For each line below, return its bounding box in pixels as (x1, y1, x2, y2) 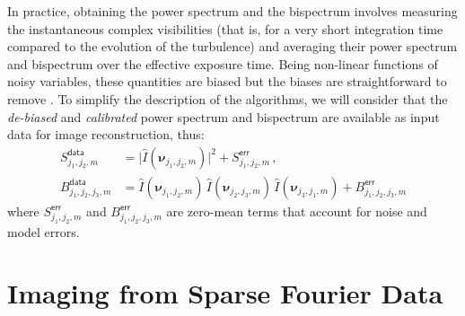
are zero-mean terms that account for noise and (166, 201, 427, 220)
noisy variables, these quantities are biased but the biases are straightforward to (7, 72, 447, 91)
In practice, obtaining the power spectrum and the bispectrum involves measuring (7, 2, 458, 20)
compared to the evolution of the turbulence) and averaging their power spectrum (7, 37, 458, 56)
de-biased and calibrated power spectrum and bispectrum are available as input (7, 107, 440, 126)
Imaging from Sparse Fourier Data (7, 275, 443, 312)
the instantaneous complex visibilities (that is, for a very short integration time (7, 19, 443, 38)
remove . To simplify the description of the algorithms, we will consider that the (7, 89, 448, 108)
